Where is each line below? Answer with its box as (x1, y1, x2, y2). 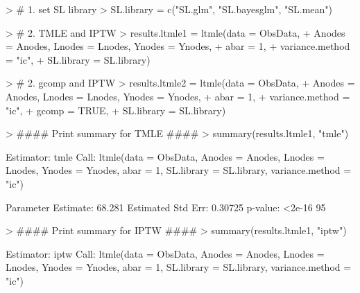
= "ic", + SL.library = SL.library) (6, 52, 151, 66)
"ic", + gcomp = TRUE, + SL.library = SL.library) (6, 103, 226, 117)
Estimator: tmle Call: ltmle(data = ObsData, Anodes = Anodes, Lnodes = (6, 149, 325, 163)
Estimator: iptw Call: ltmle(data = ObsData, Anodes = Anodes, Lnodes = (6, 246, 325, 260)
